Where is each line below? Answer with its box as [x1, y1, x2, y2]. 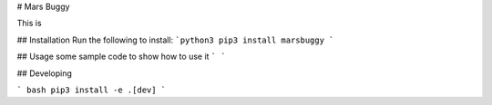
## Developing [16, 68, 73, 79]
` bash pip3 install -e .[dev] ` [16, 84, 167, 95]
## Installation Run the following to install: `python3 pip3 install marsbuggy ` [16, 34, 334, 45]
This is [16, 18, 42, 29]
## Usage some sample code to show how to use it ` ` [16, 51, 227, 62]
